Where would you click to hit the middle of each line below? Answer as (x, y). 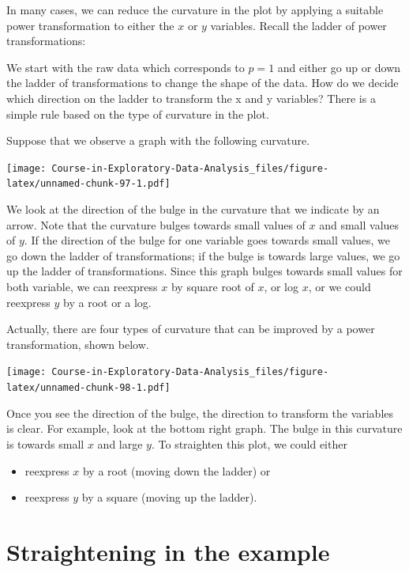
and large (120, 443)
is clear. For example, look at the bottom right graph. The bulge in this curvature (204, 428)
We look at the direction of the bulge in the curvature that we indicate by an (193, 209)
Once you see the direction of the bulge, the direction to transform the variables (200, 413)
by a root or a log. (107, 302)
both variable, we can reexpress (82, 287)
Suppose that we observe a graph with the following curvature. (158, 140)
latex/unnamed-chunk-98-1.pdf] (88, 388)
